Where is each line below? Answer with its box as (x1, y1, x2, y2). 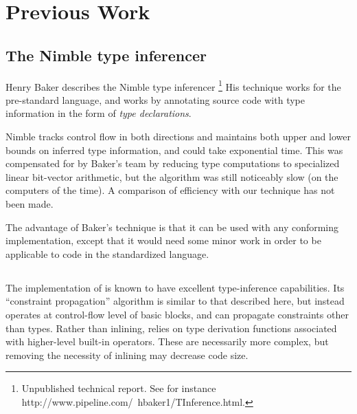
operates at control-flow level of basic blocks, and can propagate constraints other (5, 307, 349, 321)
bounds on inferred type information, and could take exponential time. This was (5, 142, 343, 157)
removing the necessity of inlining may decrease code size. (5, 347, 249, 362)
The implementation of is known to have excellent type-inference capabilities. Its (5, 280, 345, 294)
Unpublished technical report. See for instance (21, 381, 216, 395)
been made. (5, 196, 54, 210)
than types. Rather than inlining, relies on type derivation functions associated (5, 320, 337, 335)
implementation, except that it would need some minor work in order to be (5, 233, 321, 248)
